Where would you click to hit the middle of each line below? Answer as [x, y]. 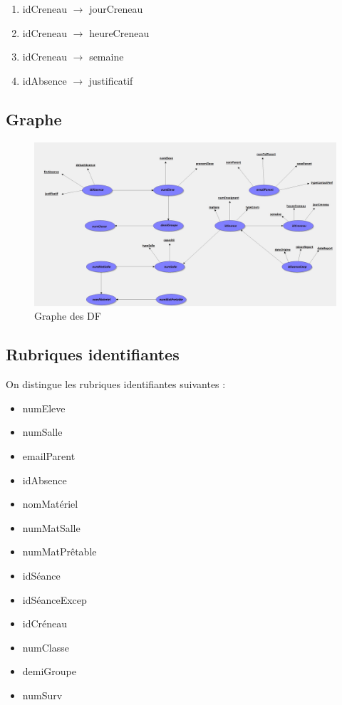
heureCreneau [119, 32]
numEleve [44, 408]
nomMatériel [50, 504]
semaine [107, 57]
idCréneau [45, 623]
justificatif [111, 80]
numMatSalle [51, 527]
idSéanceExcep [55, 599]
